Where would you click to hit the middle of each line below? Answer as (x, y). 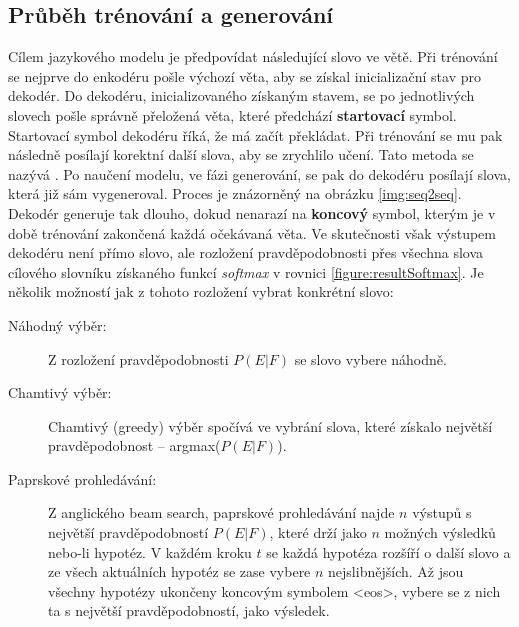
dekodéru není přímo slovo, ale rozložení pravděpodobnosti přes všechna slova (246, 252)
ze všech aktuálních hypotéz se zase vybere (179, 571)
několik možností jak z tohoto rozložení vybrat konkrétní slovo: (201, 291)
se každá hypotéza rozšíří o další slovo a (388, 551)
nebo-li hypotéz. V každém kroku (150, 551)
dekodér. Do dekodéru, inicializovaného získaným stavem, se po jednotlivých (241, 95)
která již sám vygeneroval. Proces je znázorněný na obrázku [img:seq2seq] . (235, 193)
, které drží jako (318, 532)
